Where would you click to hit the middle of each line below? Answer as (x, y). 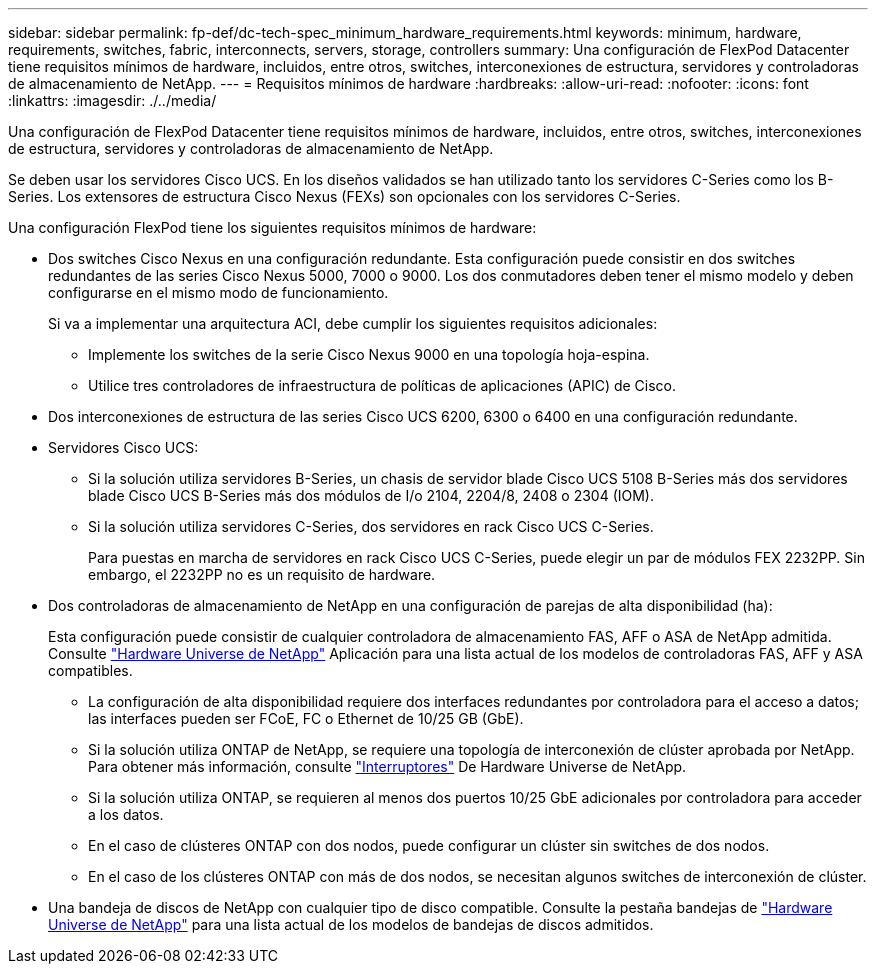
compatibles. (90, 670)
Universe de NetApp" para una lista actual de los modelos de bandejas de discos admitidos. (351, 924)
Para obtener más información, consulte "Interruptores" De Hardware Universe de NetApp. (387, 766)
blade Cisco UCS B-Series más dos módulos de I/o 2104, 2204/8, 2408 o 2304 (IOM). (371, 495)
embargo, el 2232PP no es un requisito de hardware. (262, 574)
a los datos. (126, 814)
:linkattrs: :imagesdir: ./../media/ (112, 100)
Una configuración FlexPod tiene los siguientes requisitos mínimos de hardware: (272, 227)
